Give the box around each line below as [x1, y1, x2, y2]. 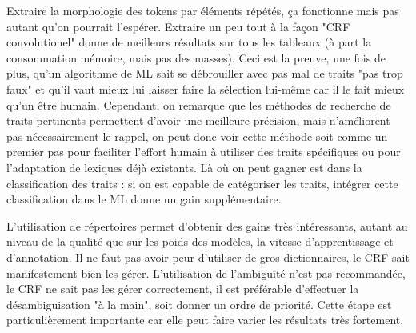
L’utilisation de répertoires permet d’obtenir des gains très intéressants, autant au [6, 217, 408, 234]
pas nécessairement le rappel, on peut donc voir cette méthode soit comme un [6, 127, 388, 144]
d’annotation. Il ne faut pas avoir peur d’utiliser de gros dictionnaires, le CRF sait [6, 248, 410, 265]
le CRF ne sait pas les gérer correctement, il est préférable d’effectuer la [6, 280, 359, 297]
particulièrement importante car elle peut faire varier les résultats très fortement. [6, 311, 404, 328]
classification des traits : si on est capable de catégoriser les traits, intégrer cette [6, 175, 398, 191]
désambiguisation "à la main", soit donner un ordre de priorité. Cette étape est [6, 295, 392, 312]
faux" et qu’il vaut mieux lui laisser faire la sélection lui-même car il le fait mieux [6, 80, 405, 97]
